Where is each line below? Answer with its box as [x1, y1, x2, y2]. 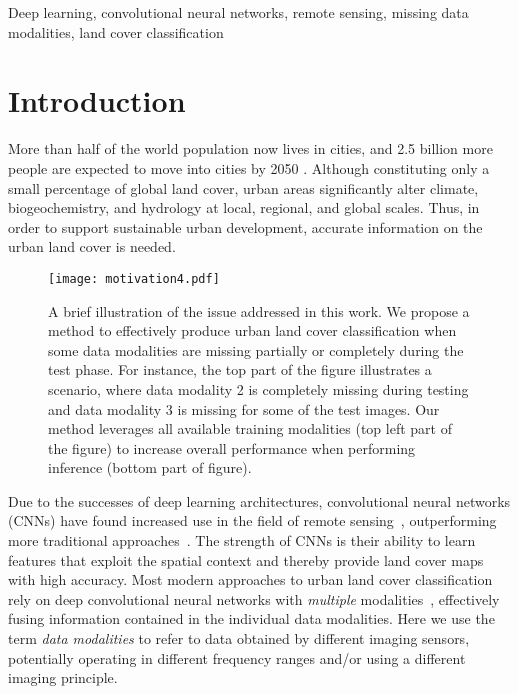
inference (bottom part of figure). [48, 457, 252, 478]
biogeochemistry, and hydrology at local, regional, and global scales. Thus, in [8, 197, 480, 218]
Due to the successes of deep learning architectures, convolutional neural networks [8, 490, 511, 511]
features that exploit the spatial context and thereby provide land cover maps [8, 549, 484, 570]
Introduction [8, 80, 186, 121]
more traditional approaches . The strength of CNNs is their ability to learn [8, 530, 476, 551]
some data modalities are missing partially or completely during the [48, 339, 464, 360]
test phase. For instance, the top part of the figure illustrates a [48, 359, 432, 380]
